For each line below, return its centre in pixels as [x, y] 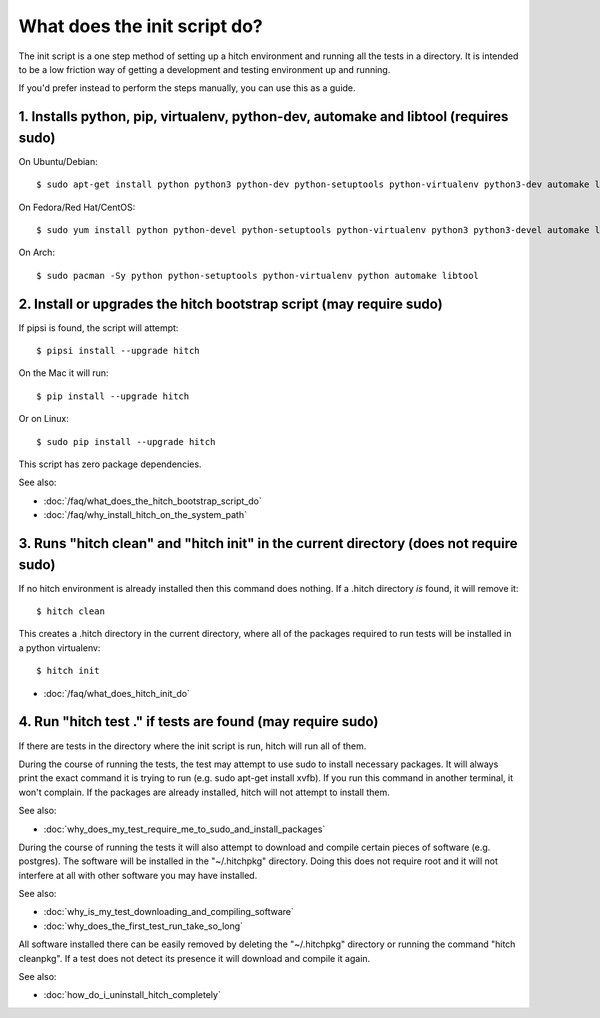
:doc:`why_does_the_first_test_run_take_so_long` [143, 926]
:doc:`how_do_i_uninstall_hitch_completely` [132, 995]
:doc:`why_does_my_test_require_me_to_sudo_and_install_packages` [184, 829]
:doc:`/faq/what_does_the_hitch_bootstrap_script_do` [152, 501]
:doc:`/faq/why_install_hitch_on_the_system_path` [145, 515]
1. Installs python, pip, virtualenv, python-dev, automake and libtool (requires [263, 116]
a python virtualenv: [59, 647]
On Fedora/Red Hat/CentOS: [77, 207]
